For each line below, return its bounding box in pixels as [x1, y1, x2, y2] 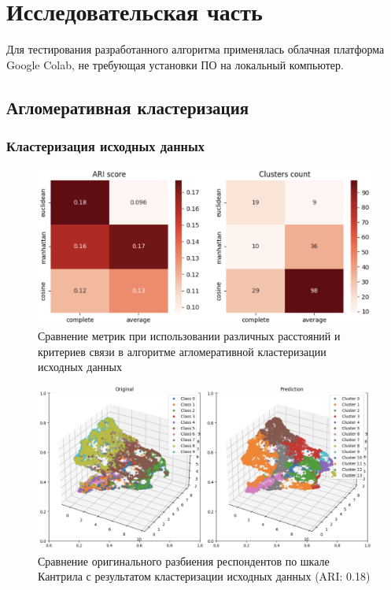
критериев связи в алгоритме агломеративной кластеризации [38, 343, 326, 359]
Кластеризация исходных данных [6, 136, 205, 156]
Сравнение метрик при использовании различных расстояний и [38, 328, 341, 344]
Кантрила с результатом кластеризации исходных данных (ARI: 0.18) [38, 568, 371, 584]
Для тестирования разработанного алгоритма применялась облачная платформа [6, 41, 385, 58]
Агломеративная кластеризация [6, 95, 249, 119]
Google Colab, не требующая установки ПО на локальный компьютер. [6, 56, 344, 72]
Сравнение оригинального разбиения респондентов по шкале [38, 552, 330, 569]
